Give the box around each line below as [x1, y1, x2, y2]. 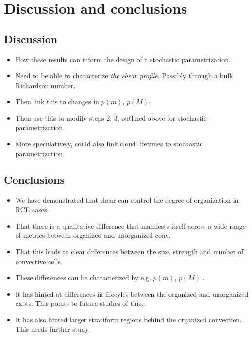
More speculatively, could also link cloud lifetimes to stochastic [15, 139, 203, 149]
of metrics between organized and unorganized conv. [15, 230, 171, 240]
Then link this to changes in [15, 96, 99, 106]
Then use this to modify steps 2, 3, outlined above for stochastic [15, 112, 207, 123]
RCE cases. [15, 204, 49, 214]
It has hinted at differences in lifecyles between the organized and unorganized [15, 288, 249, 299]
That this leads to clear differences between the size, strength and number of [15, 246, 244, 256]
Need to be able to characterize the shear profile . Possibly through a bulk [15, 71, 233, 81]
